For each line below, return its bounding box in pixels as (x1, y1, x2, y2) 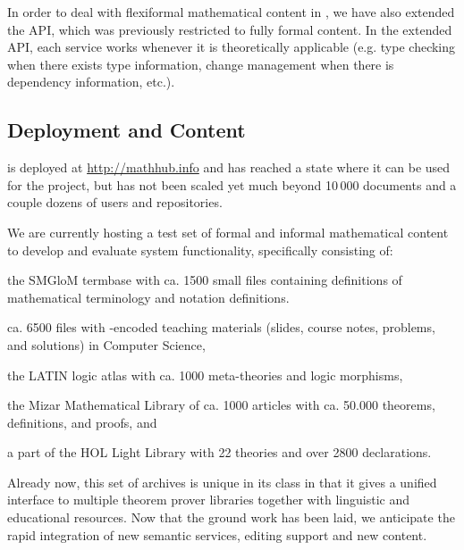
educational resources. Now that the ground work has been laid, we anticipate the (7, 508, 455, 527)
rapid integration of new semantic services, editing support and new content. (7, 525, 427, 544)
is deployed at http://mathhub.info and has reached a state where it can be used (7, 158, 451, 177)
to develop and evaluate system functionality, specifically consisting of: (7, 240, 393, 259)
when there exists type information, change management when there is (7, 54, 394, 73)
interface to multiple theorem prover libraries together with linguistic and (7, 490, 410, 509)
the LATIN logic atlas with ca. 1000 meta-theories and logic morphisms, (7, 365, 403, 384)
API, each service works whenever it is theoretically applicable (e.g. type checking (7, 37, 456, 56)
